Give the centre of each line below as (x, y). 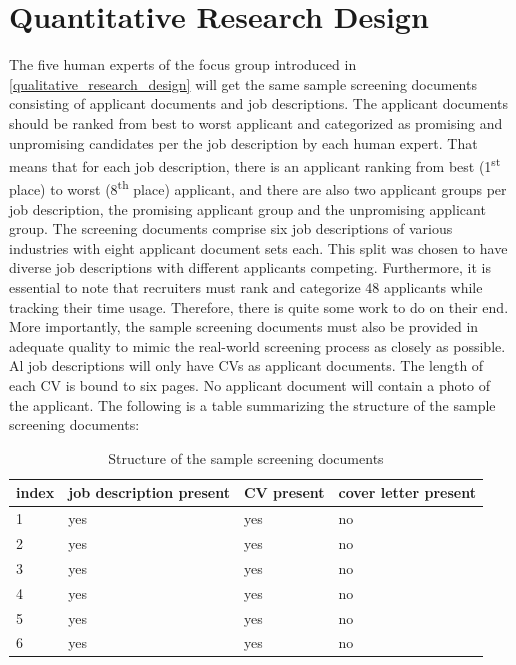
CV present (284, 492)
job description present (149, 492)
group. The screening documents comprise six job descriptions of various (231, 228)
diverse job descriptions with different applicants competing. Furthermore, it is (250, 267)
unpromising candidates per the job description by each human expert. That (243, 142)
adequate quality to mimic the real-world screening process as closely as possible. (257, 345)
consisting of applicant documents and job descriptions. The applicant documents (259, 103)
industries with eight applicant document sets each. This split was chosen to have (258, 247)
